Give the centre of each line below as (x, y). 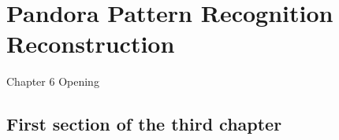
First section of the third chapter (144, 124)
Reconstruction (91, 44)
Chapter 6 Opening (53, 81)
